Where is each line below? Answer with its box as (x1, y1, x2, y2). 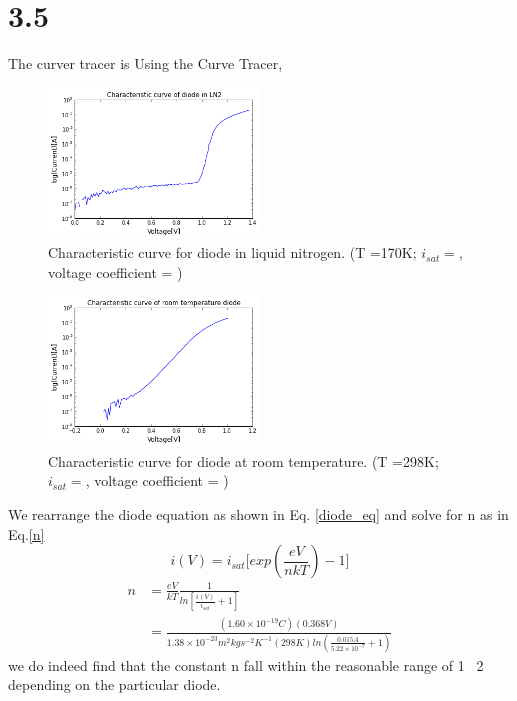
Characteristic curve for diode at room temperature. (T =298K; (48, 450, 439, 471)
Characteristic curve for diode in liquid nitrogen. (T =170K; (48, 242, 417, 263)
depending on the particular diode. (8, 674, 221, 695)
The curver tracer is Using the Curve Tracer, (8, 53, 283, 74)
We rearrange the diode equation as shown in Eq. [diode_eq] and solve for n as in (8, 504, 509, 525)
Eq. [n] (8, 523, 45, 544)
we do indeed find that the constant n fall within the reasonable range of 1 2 (8, 654, 484, 675)
